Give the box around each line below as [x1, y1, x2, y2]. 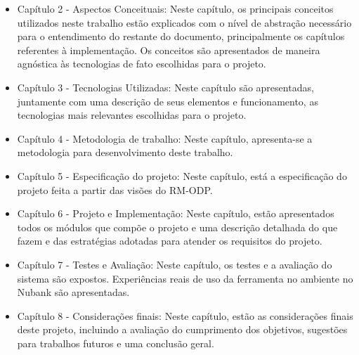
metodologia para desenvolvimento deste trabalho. [17, 145, 233, 160]
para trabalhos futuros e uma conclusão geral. [17, 335, 214, 350]
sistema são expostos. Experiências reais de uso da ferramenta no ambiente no [17, 271, 353, 285]
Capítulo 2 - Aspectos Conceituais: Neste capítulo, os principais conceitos [17, 1, 334, 15]
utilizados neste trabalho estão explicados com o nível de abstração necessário [17, 15, 352, 30]
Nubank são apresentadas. [17, 285, 130, 299]
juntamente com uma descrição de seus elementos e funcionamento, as [17, 93, 318, 108]
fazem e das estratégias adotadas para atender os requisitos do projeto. [17, 233, 322, 248]
